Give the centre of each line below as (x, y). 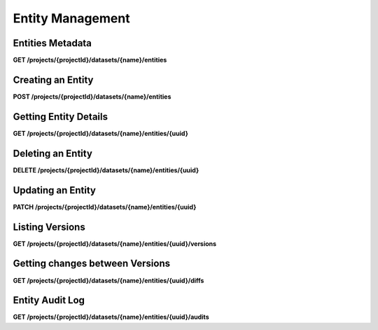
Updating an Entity (54, 190)
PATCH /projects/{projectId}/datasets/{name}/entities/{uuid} (105, 207)
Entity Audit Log (49, 300)
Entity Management (71, 18)
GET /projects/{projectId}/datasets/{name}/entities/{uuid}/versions (115, 243)
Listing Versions (49, 227)
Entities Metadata (52, 43)
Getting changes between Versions (92, 264)
